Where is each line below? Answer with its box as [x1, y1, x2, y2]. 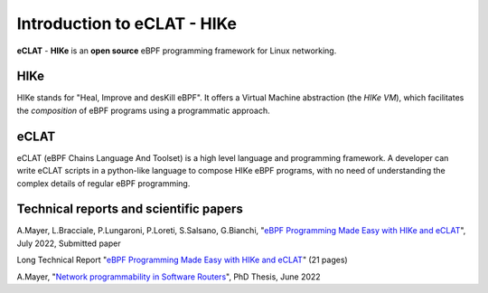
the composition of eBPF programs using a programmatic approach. [16, 105, 270, 116]
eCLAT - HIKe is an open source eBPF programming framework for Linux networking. [16, 45, 337, 56]
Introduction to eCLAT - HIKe [16, 14, 238, 33]
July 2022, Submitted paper [16, 238, 121, 249]
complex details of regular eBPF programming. [16, 177, 191, 189]
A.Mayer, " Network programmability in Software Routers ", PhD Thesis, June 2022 [16, 271, 321, 282]
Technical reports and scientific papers [16, 202, 243, 217]
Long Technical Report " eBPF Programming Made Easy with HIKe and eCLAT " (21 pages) [16, 254, 348, 266]
